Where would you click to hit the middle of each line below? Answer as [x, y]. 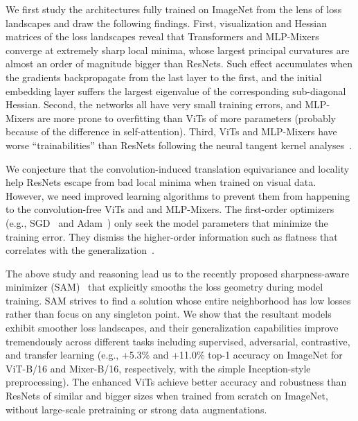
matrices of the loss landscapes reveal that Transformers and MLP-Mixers [162, 36]
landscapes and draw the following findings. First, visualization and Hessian [167, 23]
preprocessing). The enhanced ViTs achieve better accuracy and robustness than [176, 382]
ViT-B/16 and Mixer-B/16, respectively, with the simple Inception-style [158, 368]
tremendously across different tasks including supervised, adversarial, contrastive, [178, 341]
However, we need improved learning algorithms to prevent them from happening [178, 195]
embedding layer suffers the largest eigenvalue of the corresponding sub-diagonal [176, 91]
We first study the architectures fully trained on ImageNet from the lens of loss [174, 9]
